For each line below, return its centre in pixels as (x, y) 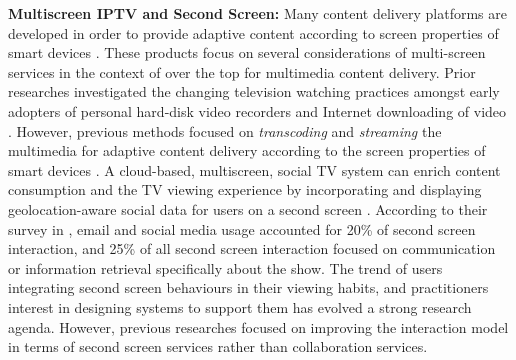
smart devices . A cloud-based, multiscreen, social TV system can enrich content (254, 169)
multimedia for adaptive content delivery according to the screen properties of (247, 150)
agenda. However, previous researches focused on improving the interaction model (258, 326)
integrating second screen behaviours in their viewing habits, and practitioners (248, 287)
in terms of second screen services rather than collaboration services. (218, 346)
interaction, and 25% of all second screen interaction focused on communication (252, 248)
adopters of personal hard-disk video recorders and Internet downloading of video (257, 110)
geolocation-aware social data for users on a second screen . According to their (248, 208)
